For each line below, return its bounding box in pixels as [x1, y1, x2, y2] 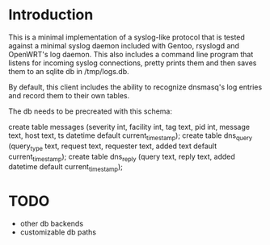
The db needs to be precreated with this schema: [8, 106, 172, 116]
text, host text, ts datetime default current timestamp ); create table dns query [8, 131, 253, 142]
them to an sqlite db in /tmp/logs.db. [8, 66, 129, 76]
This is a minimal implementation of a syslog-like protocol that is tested [8, 32, 245, 42]
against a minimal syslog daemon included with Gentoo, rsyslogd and [8, 40, 240, 50]
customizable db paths [19, 227, 97, 237]
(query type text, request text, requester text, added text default [8, 141, 217, 152]
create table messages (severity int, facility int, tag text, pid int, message [8, 122, 251, 131]
